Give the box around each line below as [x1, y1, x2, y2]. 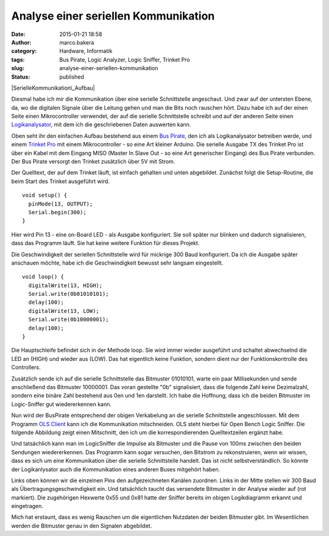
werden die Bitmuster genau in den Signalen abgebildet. [11, 522, 152, 529]
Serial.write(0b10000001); [28, 316, 109, 323]
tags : [11, 55, 25, 63]
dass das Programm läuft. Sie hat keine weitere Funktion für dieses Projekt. [11, 240, 200, 247]
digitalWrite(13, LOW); [28, 307, 100, 314]
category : [11, 48, 37, 55]
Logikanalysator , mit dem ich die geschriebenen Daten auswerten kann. [11, 121, 191, 128]
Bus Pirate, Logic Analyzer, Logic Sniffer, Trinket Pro [59, 55, 190, 63]
